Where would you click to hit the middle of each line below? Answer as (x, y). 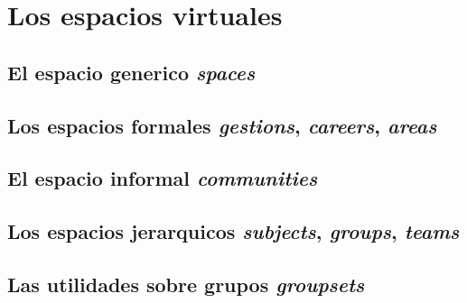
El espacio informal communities (163, 178)
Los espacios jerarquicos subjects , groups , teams (233, 231)
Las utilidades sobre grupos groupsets (186, 284)
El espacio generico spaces (131, 72)
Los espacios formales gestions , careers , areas (222, 125)
